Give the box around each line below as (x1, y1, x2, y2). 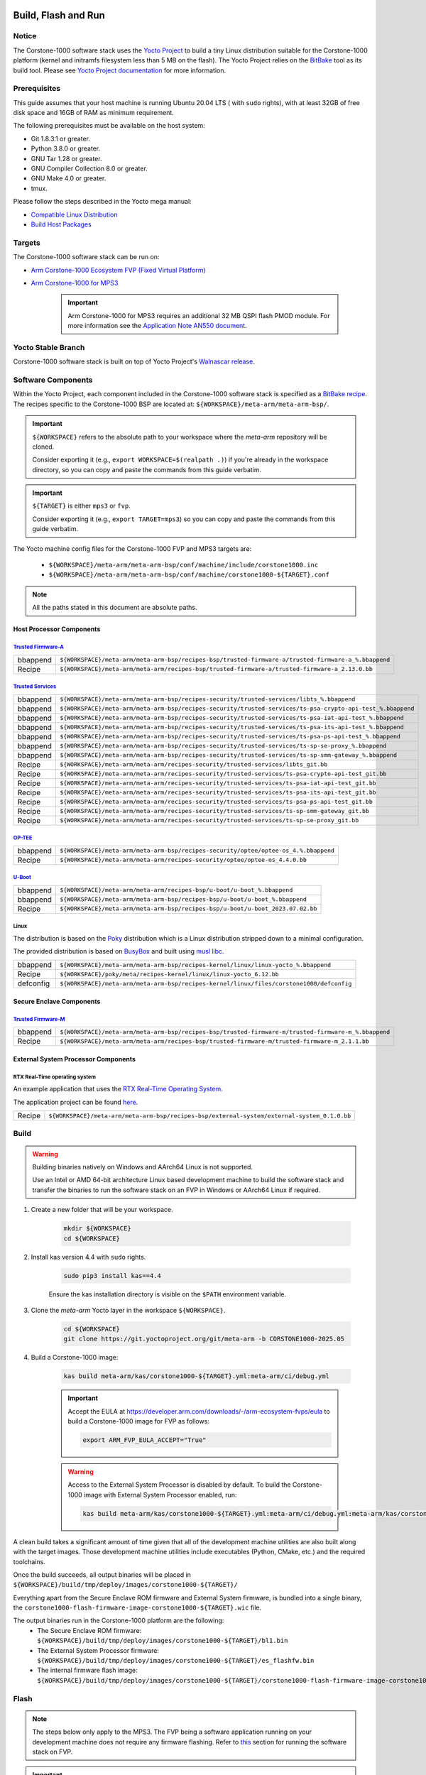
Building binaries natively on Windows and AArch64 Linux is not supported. (32, 1163, 253, 1171)
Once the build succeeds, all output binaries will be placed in (13, 1570, 192, 1579)
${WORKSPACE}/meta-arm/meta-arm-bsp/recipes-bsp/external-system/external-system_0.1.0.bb (48, 1112, 351, 1120)
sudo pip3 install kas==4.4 (63, 1272, 161, 1279)
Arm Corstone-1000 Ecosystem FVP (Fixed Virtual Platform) (31, 266, 206, 274)
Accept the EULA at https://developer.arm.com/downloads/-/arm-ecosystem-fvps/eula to (67, 1407, 330, 1416)
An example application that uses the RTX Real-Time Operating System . (13, 1085, 223, 1093)
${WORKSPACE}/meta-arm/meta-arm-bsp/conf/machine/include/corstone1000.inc (48, 561, 319, 569)
